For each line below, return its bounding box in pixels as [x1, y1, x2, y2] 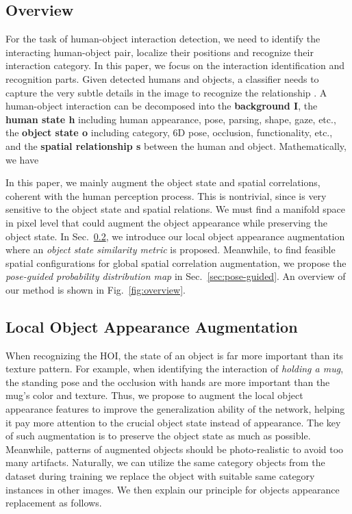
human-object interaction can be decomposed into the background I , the [5, 99, 318, 113]
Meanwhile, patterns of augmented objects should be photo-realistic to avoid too [5, 441, 344, 456]
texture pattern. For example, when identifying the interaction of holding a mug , [5, 361, 344, 376]
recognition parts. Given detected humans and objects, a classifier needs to [5, 71, 319, 86]
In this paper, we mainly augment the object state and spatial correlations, [5, 175, 320, 190]
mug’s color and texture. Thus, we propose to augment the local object [5, 388, 303, 402]
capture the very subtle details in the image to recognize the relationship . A [5, 85, 327, 99]
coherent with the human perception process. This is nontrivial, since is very [5, 188, 327, 203]
